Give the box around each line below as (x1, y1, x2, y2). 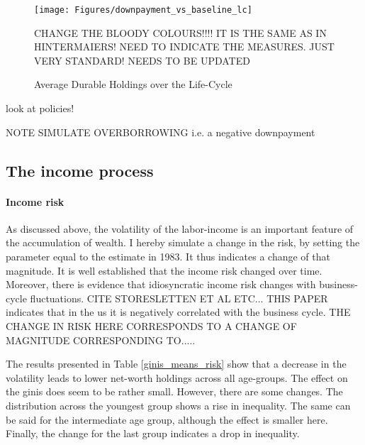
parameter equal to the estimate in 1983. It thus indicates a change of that (6, 248, 330, 263)
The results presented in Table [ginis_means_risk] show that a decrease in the (6, 356, 347, 371)
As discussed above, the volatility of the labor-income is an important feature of (6, 221, 354, 236)
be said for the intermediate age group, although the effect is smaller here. (6, 412, 328, 427)
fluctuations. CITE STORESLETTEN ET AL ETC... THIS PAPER (30, 290, 328, 305)
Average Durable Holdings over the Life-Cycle (34, 77, 232, 92)
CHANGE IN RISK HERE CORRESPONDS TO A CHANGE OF (6, 318, 297, 333)
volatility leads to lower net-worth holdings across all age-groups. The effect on (6, 370, 348, 385)
